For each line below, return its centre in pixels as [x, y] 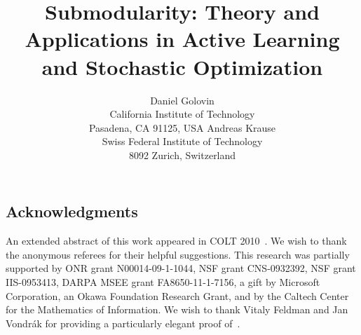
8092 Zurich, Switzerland [182, 155]
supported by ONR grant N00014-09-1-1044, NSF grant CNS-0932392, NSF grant [181, 268]
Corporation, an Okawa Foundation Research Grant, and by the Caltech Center [177, 295]
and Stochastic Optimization [182, 66]
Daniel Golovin [182, 100]
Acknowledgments [72, 211]
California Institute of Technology [182, 114]
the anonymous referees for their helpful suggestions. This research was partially [178, 254]
